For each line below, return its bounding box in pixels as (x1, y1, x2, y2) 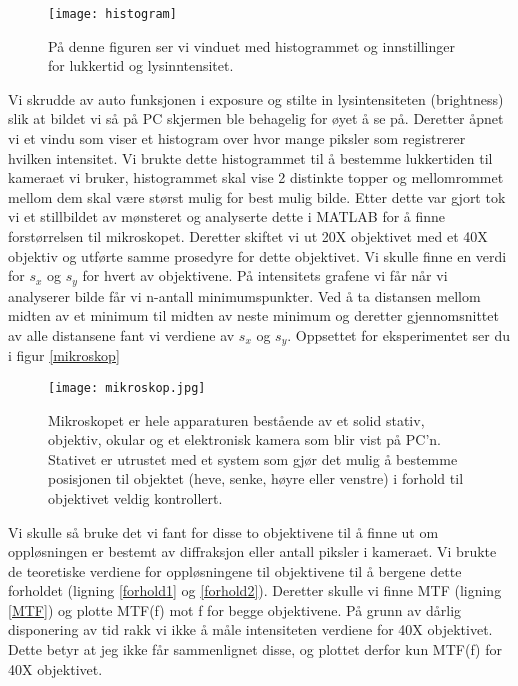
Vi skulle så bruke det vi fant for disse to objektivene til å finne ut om (8, 521, 439, 542)
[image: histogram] (48, 7, 177, 21)
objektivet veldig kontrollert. (48, 487, 223, 508)
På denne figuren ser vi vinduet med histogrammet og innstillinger (48, 35, 455, 56)
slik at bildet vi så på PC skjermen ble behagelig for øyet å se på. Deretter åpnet (8, 108, 504, 129)
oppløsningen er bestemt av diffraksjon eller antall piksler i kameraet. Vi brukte (8, 541, 497, 562)
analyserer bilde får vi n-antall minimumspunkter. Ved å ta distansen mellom (8, 285, 481, 306)
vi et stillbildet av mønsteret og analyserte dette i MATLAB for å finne (8, 206, 446, 227)
